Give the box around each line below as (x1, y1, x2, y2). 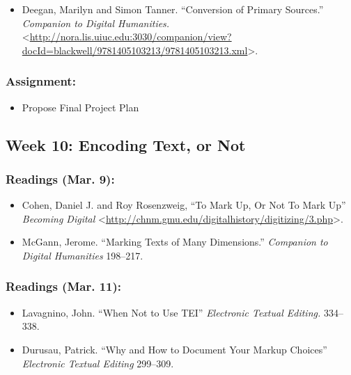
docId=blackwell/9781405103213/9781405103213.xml (22, 42, 248, 57)
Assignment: (6, 72, 76, 90)
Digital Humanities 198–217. (22, 248, 143, 262)
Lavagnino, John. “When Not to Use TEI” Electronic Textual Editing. (22, 305, 321, 319)
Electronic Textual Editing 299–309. (22, 356, 174, 370)
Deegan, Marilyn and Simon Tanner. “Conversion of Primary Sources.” (22, 2, 324, 16)
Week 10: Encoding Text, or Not (6, 134, 246, 155)
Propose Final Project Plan (22, 99, 139, 114)
